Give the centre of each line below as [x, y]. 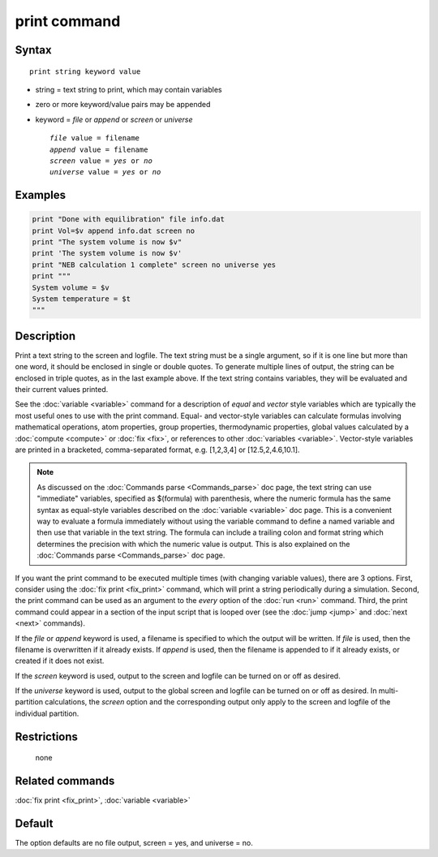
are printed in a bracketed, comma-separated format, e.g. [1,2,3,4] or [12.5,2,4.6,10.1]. [157, 450]
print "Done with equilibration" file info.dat [128, 220]
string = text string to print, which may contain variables [129, 89]
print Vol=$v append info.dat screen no [113, 230]
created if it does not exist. [60, 661]
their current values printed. [62, 390]
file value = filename [95, 138]
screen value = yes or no [101, 161]
